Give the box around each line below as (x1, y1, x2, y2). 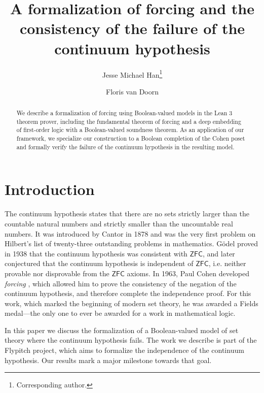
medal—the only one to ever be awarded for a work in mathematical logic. (5, 308, 236, 318)
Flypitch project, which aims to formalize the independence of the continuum (5, 345, 244, 355)
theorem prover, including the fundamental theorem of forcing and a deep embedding (16, 117, 241, 125)
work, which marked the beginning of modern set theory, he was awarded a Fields (5, 298, 258, 308)
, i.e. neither (208, 258, 246, 269)
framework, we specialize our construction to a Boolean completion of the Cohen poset (16, 134, 245, 143)
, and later (203, 248, 235, 258)
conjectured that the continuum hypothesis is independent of (5, 258, 194, 269)
